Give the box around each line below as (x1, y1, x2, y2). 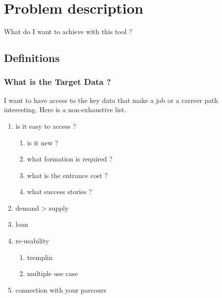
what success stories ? (27, 186, 92, 197)
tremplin (27, 252, 53, 262)
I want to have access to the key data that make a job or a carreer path (4, 95, 218, 105)
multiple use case (27, 268, 78, 278)
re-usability (15, 236, 49, 246)
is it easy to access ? (15, 120, 76, 131)
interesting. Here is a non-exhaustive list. (4, 104, 126, 115)
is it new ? (27, 137, 59, 147)
